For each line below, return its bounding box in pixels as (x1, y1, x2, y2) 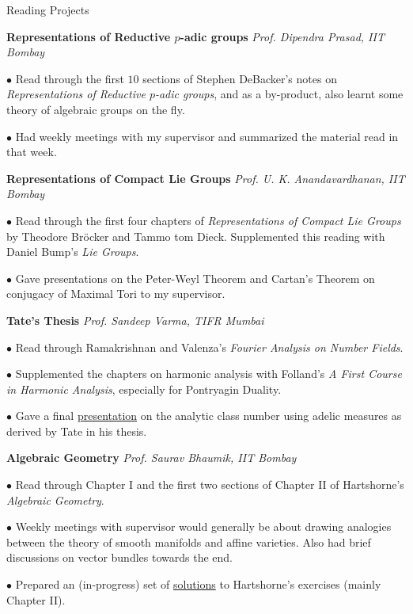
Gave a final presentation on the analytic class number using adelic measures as (15, 407, 402, 424)
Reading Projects (6, 2, 89, 17)
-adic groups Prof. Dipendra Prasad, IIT (180, 28, 385, 44)
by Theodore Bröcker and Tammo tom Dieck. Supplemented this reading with (6, 227, 385, 244)
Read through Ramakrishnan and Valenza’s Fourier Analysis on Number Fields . (15, 338, 404, 355)
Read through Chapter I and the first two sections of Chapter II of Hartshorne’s (15, 476, 404, 493)
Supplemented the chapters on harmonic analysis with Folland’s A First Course (15, 365, 402, 382)
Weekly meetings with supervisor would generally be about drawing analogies (15, 518, 392, 535)
